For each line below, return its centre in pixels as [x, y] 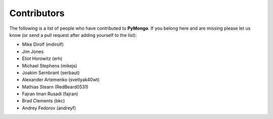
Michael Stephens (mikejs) [50, 66]
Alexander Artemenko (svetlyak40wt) [61, 80]
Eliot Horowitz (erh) [42, 58]
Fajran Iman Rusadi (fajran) [50, 94]
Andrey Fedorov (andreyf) [49, 108]
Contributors [37, 13]
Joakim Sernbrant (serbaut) [51, 73]
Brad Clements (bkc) [43, 101]
